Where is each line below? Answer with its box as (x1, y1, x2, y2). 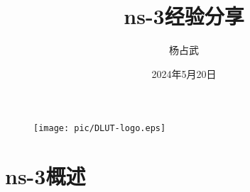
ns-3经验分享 (124, 1, 244, 30)
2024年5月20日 (151, 66, 217, 81)
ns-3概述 (5, 162, 86, 191)
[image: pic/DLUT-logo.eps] (33, 123, 166, 134)
